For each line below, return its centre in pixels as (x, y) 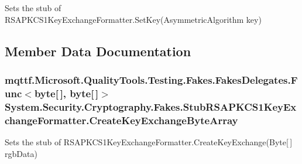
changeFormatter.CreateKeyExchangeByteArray (121, 120)
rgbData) (21, 153)
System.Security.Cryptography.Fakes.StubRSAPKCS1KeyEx (151, 106)
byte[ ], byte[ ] (66, 93)
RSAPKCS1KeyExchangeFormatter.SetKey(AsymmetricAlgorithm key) (133, 19)
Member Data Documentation (98, 51)
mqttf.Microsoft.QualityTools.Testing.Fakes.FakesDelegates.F (151, 79)
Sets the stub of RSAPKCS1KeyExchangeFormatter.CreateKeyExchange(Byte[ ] (149, 141)
